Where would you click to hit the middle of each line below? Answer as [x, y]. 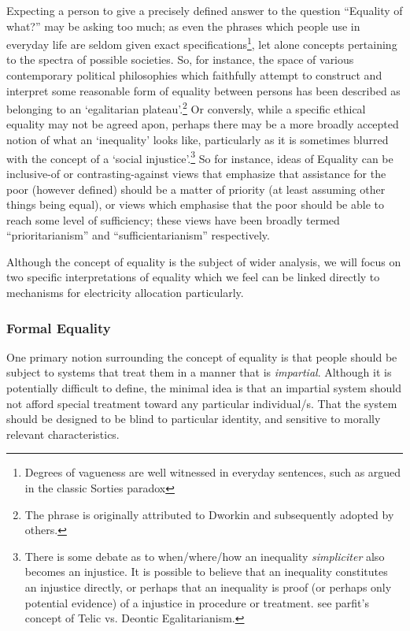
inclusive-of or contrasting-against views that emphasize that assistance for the [196, 173]
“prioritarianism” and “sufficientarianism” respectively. [138, 235]
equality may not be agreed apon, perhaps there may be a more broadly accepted [203, 124]
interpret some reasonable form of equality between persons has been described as [203, 90]
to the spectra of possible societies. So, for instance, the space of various [180, 59]
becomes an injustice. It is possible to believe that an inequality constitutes [206, 572]
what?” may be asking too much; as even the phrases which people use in [183, 26]
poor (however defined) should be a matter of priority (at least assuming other [196, 189]
